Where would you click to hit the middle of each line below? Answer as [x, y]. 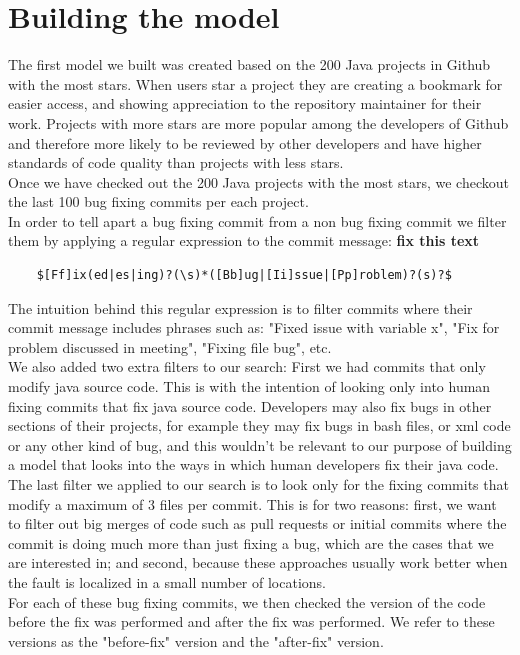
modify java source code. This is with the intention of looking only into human [249, 386]
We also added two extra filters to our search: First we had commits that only [247, 366]
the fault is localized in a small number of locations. [167, 581]
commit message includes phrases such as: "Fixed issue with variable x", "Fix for [254, 327]
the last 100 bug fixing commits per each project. [158, 201]
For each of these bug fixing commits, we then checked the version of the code [247, 601]
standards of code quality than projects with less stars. [176, 162]
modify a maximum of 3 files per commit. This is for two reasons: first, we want [252, 503]
